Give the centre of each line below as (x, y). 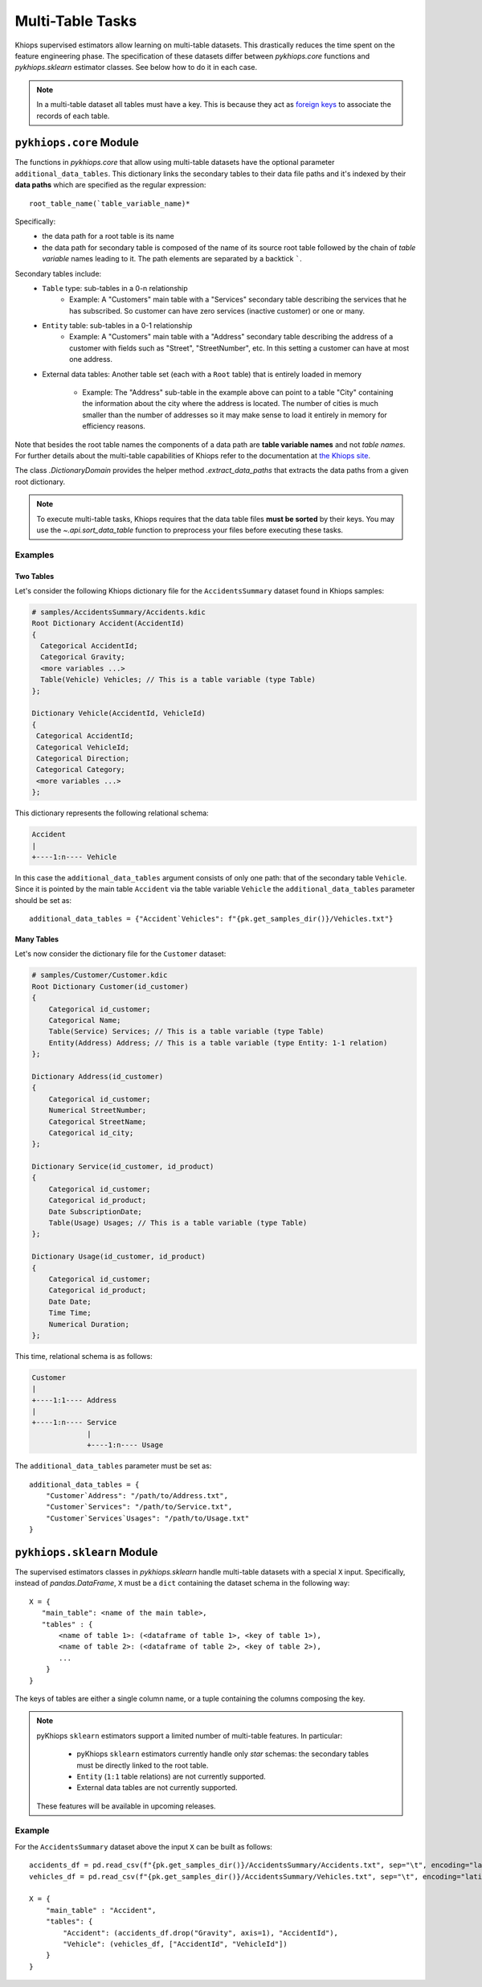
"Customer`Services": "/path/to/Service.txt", (139, 1507)
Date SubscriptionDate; (95, 1211)
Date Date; (70, 1301)
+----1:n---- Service (74, 1423)
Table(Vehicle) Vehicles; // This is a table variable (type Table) (178, 680)
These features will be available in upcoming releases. (126, 1806)
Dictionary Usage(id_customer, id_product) (119, 1257)
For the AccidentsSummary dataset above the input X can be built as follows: (144, 1846)
